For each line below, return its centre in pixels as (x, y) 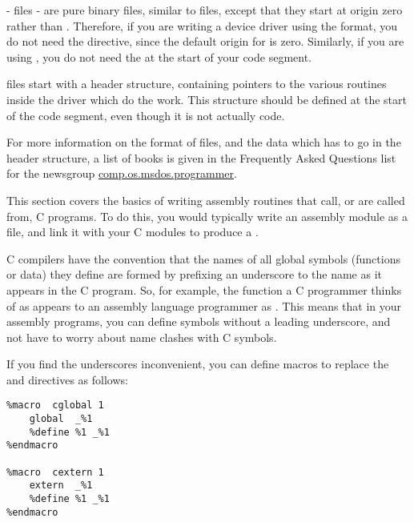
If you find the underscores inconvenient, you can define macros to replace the (198, 364)
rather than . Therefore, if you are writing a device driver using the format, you (202, 25)
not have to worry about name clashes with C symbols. (142, 337)
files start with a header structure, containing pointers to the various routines (197, 84)
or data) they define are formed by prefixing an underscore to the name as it (194, 274)
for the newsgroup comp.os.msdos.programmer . (122, 173)
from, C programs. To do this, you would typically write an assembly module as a (207, 216)
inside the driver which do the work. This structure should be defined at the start (207, 99)
